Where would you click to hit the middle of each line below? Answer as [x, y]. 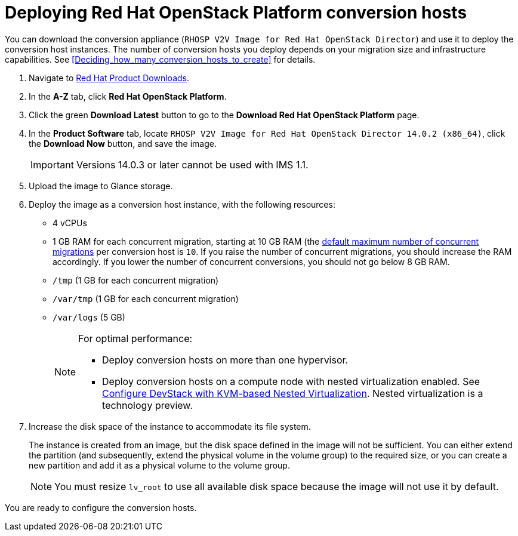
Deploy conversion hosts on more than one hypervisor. [225, 360]
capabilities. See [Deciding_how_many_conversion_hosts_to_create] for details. [160, 59]
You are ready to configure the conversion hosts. [101, 507]
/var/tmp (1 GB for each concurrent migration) [146, 298]
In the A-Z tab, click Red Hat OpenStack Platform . [128, 96]
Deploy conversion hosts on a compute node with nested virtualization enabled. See [291, 381]
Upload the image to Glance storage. [101, 186]
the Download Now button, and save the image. [123, 143]
